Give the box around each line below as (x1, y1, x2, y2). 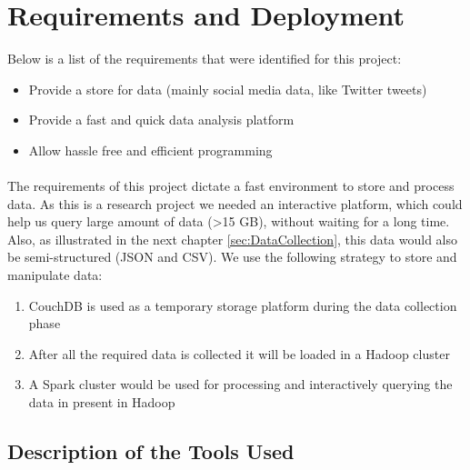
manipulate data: (7, 265, 103, 285)
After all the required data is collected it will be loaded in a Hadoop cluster (28, 344, 450, 363)
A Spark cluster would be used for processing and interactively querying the (28, 375, 453, 394)
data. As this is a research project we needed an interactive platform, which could (7, 194, 463, 213)
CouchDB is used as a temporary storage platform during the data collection (28, 295, 457, 315)
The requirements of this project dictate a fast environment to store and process (7, 176, 455, 195)
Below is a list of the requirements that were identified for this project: (7, 49, 402, 68)
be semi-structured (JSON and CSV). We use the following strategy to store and (7, 247, 457, 266)
